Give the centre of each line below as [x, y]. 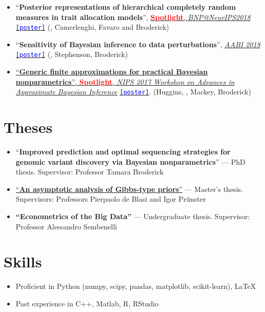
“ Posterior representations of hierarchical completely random [126, 7]
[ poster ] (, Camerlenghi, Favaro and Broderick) [92, 27]
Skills [23, 261]
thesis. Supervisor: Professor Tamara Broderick [89, 172]
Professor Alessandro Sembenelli [66, 226]
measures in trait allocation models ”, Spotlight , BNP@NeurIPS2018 [133, 17]
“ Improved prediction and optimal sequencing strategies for [123, 152]
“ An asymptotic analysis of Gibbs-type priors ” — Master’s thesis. [129, 189]
